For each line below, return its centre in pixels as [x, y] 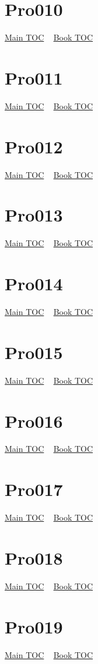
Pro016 [34, 420]
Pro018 [34, 557]
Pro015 [34, 352]
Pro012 [34, 146]
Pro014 [34, 284]
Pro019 [34, 626]
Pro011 [34, 77]
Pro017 [34, 489]
